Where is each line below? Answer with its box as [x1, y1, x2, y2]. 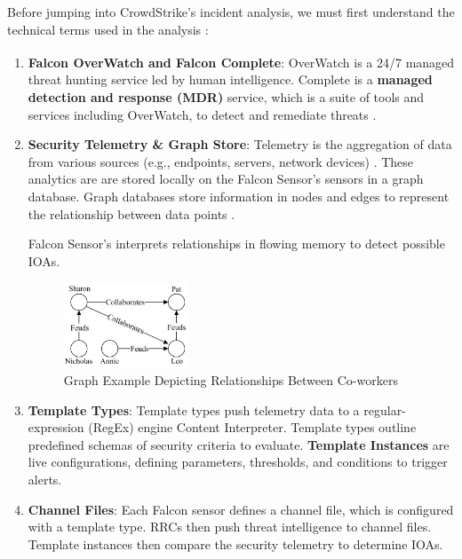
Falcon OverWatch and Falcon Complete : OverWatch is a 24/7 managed [28, 52, 455, 71]
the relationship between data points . [28, 204, 235, 223]
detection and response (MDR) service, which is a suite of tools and [28, 88, 425, 106]
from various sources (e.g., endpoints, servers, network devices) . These [28, 152, 414, 170]
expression [28, 418, 84, 437]
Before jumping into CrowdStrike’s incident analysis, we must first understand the [7, 3, 455, 20]
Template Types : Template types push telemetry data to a [28, 400, 360, 419]
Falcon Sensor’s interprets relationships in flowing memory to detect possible [28, 234, 445, 253]
